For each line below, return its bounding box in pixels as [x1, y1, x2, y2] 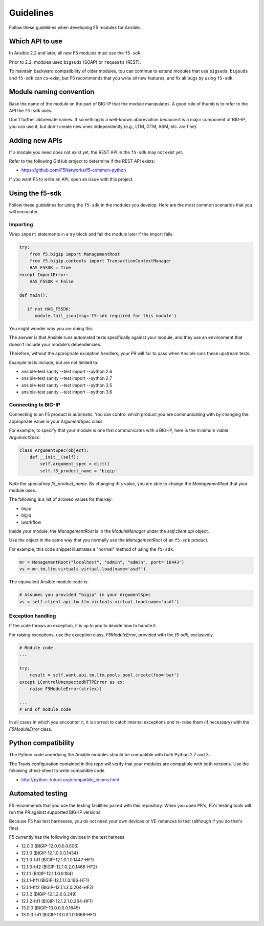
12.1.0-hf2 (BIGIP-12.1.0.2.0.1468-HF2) [21, 864, 97, 870]
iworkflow [21, 519, 42, 525]
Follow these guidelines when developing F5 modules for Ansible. [9, 25, 141, 30]
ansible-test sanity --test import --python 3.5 [21, 382, 112, 388]
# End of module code [19, 707, 71, 712]
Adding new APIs [9, 136, 63, 145]
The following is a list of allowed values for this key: [9, 496, 113, 502]
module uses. [9, 488, 37, 493]
